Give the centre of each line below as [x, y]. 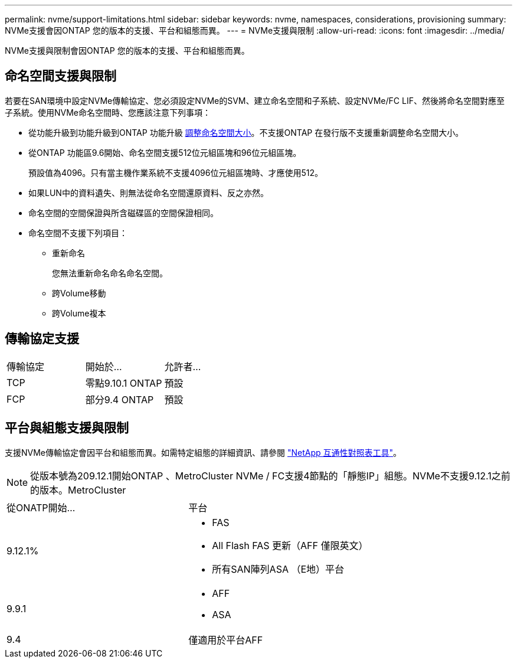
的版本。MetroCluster [78, 490]
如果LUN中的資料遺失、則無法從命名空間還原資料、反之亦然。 [148, 192]
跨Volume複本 [79, 313]
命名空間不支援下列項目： [78, 233]
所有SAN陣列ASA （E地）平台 [278, 569]
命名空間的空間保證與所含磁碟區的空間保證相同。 [123, 213]
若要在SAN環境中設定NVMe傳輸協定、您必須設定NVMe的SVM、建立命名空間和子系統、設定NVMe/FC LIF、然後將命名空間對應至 [255, 100]
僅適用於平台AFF [226, 640]
